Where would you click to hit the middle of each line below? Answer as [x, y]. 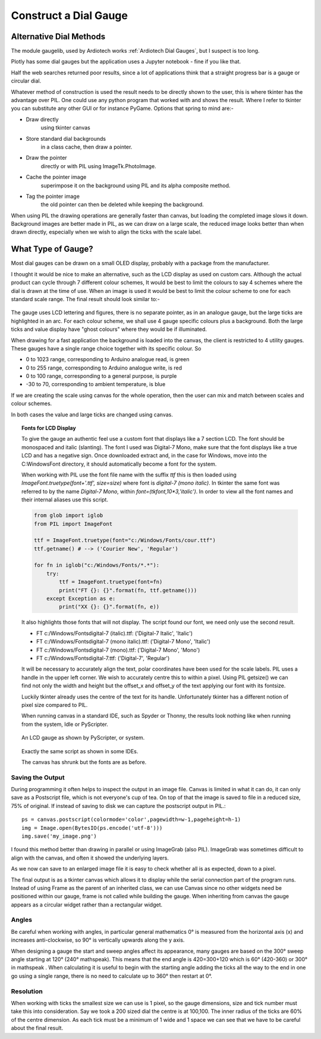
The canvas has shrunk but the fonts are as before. [84, 762]
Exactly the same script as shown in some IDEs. [80, 751]
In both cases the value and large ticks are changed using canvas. [92, 414]
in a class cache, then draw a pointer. [86, 147]
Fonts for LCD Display [49, 428]
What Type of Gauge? [52, 249]
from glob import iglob [68, 516]
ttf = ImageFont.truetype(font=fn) [111, 582]
